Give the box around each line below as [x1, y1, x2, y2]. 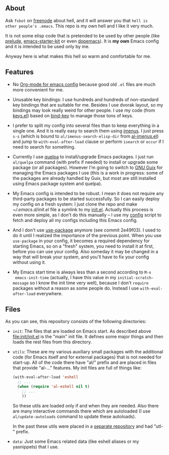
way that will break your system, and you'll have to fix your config [12, 254, 149, 260]
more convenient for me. [12, 86, 64, 93]
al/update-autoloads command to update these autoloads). [12, 413, 136, 419]
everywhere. [36, 290, 63, 296]
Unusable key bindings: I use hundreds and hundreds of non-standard [12, 96, 159, 103]
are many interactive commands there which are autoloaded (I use [12, 408, 150, 414]
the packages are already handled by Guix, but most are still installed [12, 175, 156, 181]
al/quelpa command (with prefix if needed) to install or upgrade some [12, 159, 158, 165]
